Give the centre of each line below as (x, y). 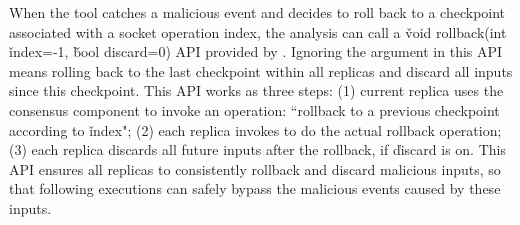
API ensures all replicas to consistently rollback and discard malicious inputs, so (255, 168)
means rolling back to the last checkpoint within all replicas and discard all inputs (261, 70)
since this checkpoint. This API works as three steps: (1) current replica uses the (256, 90)
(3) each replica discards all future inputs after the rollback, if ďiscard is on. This (257, 149)
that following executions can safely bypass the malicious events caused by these (255, 188)
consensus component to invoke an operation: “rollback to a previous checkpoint (254, 109)
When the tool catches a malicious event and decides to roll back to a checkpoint (257, 12)
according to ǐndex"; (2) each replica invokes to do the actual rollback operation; (255, 129)
